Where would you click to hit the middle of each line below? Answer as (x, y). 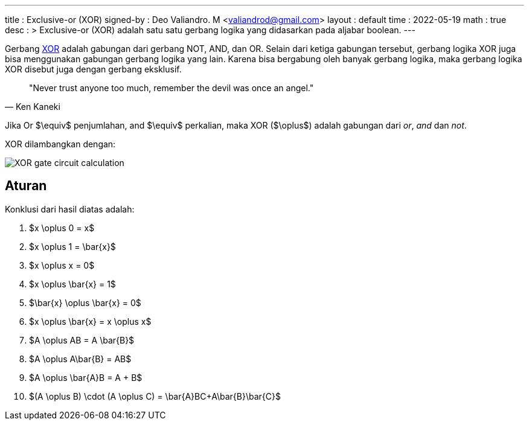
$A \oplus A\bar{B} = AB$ (80, 359)
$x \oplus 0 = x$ (62, 228)
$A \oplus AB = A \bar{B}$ (82, 340)
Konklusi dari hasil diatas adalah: (70, 209)
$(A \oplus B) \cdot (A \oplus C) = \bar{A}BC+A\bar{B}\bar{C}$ (155, 396)
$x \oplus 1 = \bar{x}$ (72, 246)
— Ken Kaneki (33, 107)
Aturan (26, 186)
